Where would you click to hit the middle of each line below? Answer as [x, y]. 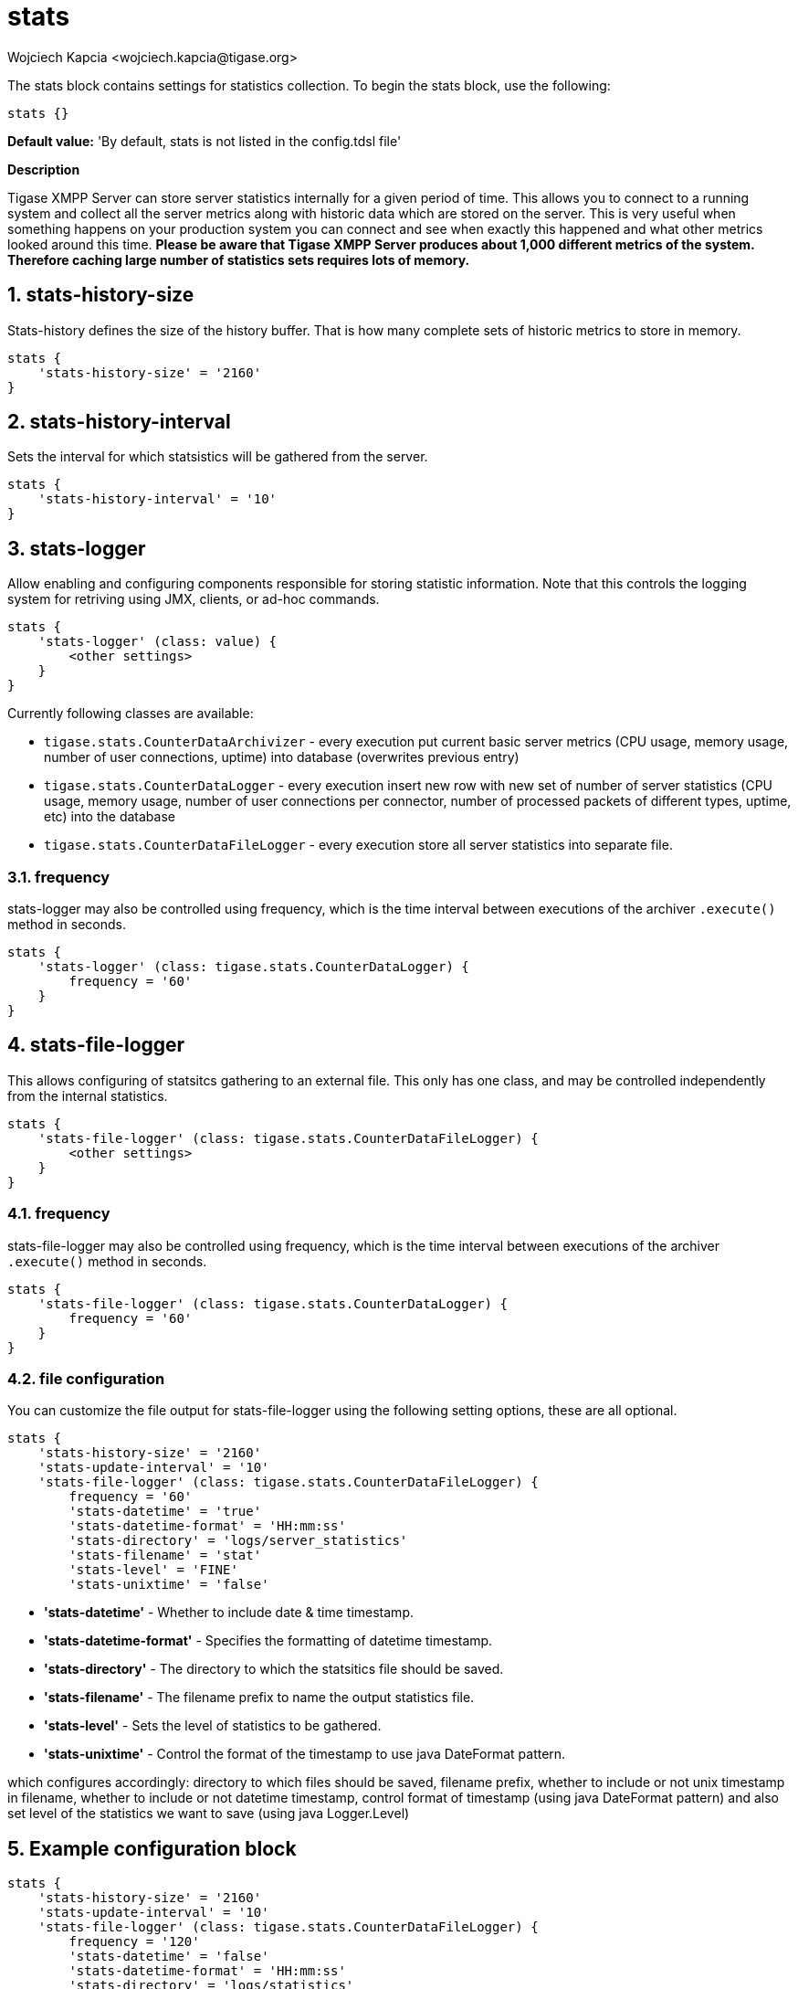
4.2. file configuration [86, 1379]
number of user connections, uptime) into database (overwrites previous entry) [282, 757]
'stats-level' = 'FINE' [153, 1570]
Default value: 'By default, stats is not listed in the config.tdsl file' [205, 141]
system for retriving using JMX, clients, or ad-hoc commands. [194, 599]
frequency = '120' [134, 1942]
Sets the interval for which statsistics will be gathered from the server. [218, 457]
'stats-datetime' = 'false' [169, 1957]
